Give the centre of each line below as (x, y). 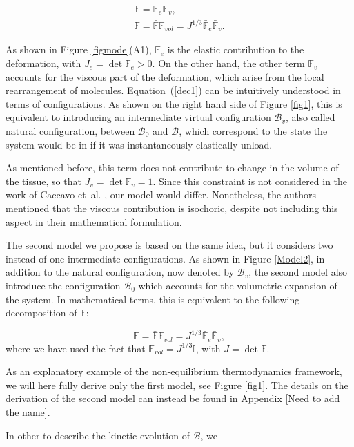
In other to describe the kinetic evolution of (98, 435)
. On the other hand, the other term (228, 63)
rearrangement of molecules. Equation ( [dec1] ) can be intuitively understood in (173, 90)
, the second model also (298, 272)
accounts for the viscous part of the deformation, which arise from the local (165, 76)
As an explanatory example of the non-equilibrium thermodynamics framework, (174, 371)
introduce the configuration (63, 285)
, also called (310, 117)
